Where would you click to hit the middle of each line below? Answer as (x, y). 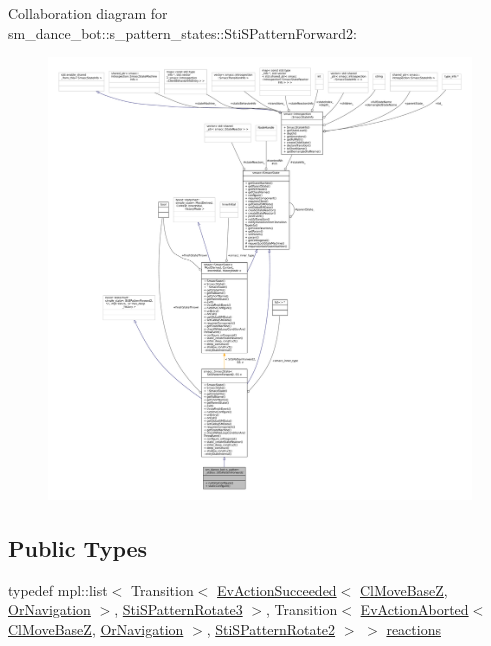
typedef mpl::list (58, 589)
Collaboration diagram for (88, 13)
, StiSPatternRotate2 (271, 628)
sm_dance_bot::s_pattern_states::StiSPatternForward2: (182, 32)
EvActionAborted (414, 609)
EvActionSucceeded (277, 589)
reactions (413, 628)
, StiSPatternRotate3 (178, 609)
